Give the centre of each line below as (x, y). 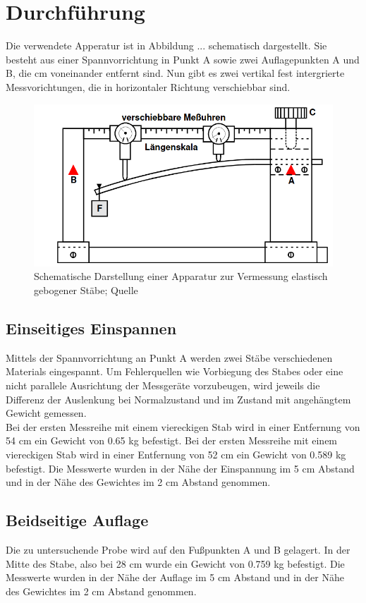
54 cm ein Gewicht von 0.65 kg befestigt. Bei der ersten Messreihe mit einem (172, 440)
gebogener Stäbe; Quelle (86, 290)
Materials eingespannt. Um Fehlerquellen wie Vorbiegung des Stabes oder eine (175, 371)
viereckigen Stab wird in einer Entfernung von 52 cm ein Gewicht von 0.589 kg (176, 454)
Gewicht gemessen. (46, 413)
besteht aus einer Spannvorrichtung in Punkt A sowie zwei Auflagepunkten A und (183, 59)
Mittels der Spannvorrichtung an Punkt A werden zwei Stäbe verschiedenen (169, 357)
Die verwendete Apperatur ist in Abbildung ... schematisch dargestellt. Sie (166, 45)
